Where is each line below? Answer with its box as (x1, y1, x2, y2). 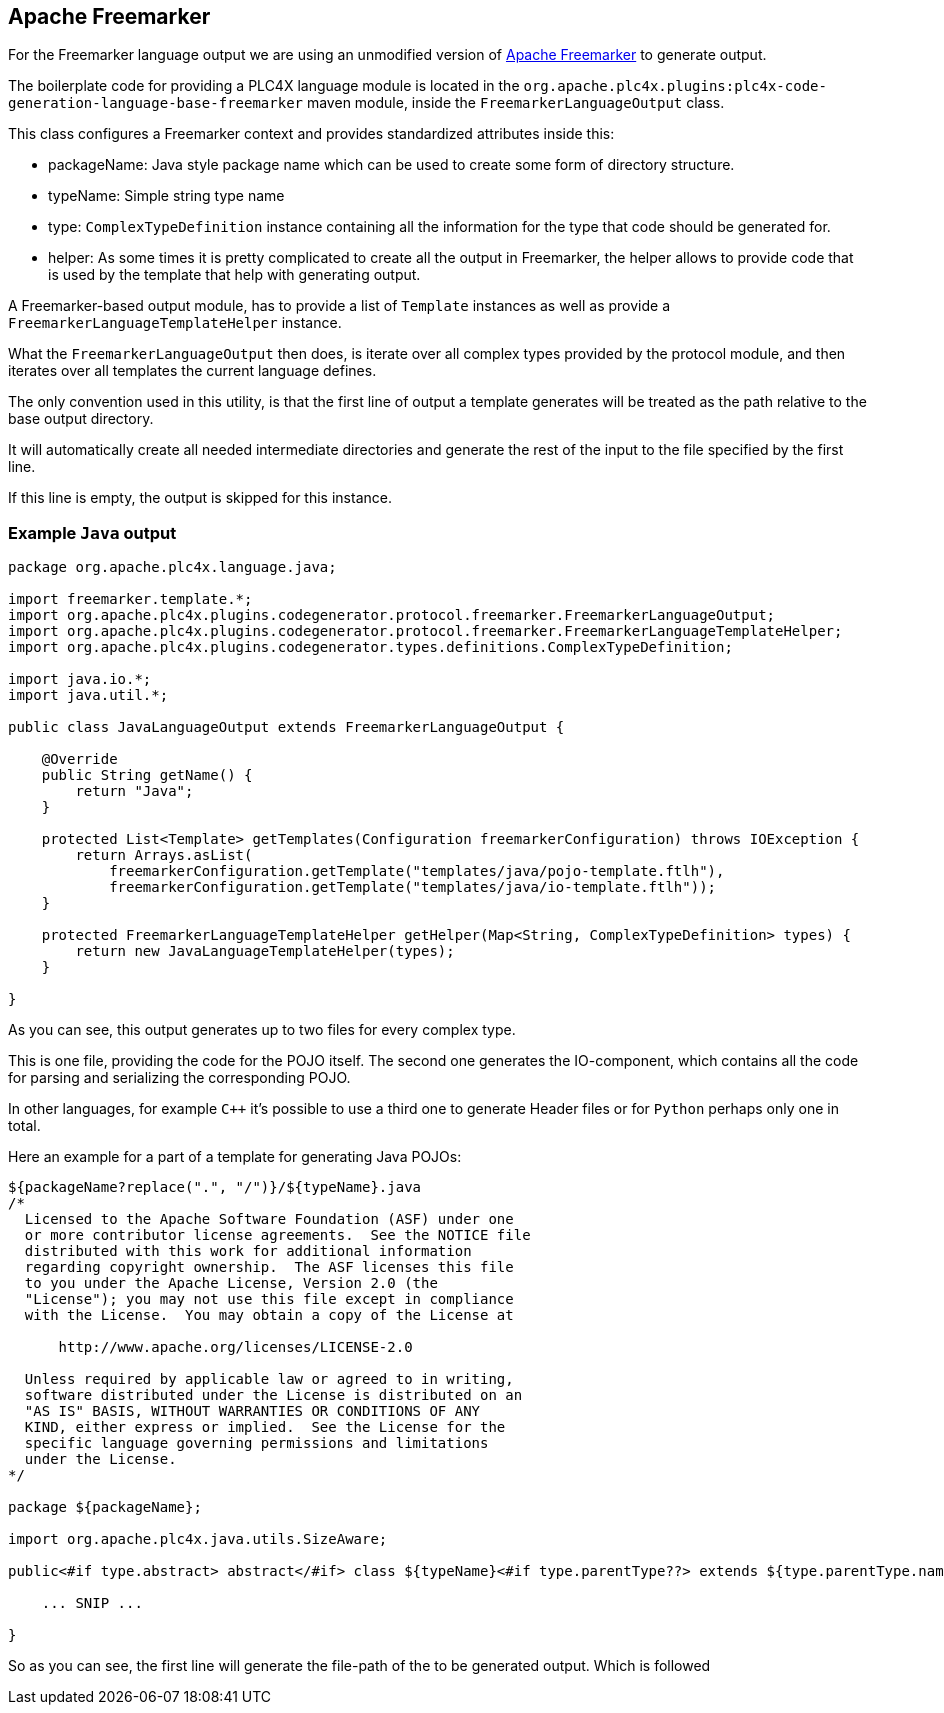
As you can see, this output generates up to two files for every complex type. (8, 1021, 516, 1039)
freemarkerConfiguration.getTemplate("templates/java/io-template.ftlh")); (109, 879, 717, 896)
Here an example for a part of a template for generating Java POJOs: (8, 1148, 462, 1166)
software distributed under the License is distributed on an (24, 1387, 523, 1404)
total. (8, 1117, 41, 1135)
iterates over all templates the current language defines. (8, 362, 377, 380)
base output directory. (8, 410, 154, 428)
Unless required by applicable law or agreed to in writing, (24, 1371, 514, 1388)
